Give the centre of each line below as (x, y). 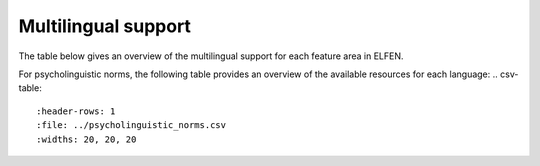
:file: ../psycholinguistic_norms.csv (131, 125)
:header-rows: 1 (76, 111)
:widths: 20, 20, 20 (86, 139)
